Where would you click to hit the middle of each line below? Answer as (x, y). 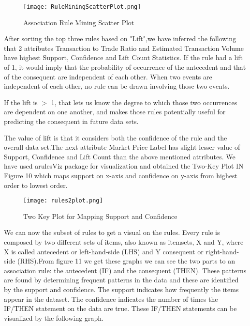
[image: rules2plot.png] (63, 201)
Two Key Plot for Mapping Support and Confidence (100, 216)
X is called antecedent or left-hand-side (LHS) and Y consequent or (104, 251)
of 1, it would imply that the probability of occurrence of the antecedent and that (125, 67)
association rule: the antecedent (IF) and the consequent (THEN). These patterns (125, 270)
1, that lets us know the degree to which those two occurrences (144, 102)
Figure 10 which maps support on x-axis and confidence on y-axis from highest (121, 175)
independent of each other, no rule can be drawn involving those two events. (117, 86)
